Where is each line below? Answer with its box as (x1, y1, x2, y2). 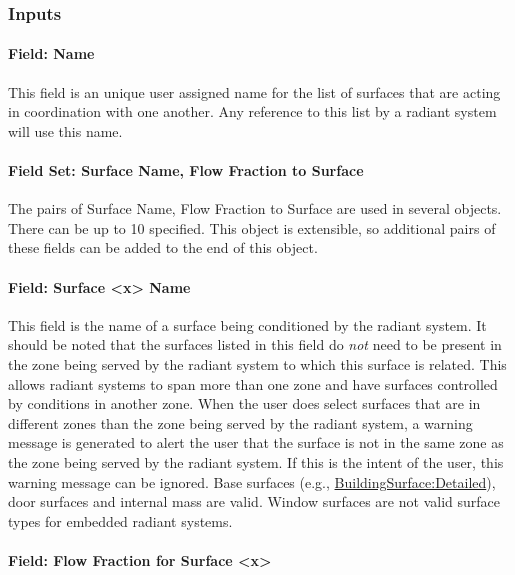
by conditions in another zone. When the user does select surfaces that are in (8, 393, 481, 414)
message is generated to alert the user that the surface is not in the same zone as (8, 432, 504, 453)
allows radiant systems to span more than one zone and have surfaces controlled (8, 373, 498, 394)
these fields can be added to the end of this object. (8, 237, 318, 258)
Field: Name (8, 43, 95, 64)
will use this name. (8, 120, 123, 141)
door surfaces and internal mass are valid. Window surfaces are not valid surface (8, 491, 500, 512)
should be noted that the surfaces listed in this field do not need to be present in (8, 334, 502, 355)
